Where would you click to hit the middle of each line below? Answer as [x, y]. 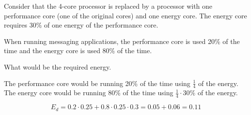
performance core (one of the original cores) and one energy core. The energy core [125, 15]
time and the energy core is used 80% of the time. [78, 50]
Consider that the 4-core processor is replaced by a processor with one [108, 6]
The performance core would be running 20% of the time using [97, 83]
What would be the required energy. [58, 66]
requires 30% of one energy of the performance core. [81, 25]
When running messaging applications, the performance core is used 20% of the [122, 41]
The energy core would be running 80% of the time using [89, 93]
